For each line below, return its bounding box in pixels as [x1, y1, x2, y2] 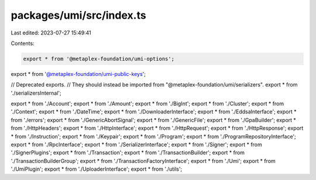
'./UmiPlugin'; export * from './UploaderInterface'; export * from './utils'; [11, 165, 183, 172]
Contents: [11, 40, 35, 47]
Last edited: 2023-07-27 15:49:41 [11, 29, 92, 36]
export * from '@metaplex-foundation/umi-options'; [23, 56, 175, 62]
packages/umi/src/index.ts [11, 9, 146, 22]
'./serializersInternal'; [11, 89, 61, 96]
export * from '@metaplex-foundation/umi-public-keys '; [11, 70, 146, 77]
